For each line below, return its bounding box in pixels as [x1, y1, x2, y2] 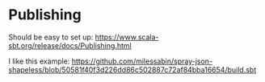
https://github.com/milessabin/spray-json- [71, 56, 212, 66]
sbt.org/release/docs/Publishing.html [8, 40, 132, 50]
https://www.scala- [95, 32, 159, 42]
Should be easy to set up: [8, 32, 94, 42]
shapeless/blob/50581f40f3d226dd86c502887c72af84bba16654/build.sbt [8, 64, 257, 74]
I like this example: [8, 56, 70, 66]
